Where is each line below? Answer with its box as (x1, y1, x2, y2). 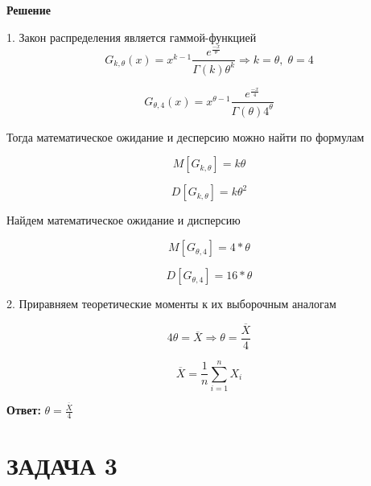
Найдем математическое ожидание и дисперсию (6, 212, 241, 229)
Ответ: (6, 402, 41, 418)
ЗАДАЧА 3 (6, 449, 117, 482)
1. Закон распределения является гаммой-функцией (6, 28, 257, 45)
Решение (6, 2, 51, 18)
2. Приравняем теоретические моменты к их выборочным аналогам (6, 295, 336, 312)
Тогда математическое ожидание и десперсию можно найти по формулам (6, 128, 365, 145)
